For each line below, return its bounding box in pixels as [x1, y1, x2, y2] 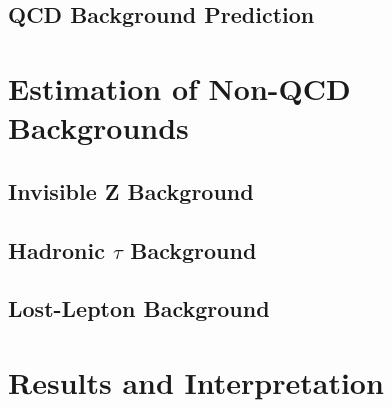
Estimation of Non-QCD [8, 67, 351, 108]
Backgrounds [8, 107, 189, 148]
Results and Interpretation [8, 361, 384, 402]
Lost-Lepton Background [8, 293, 270, 324]
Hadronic [8, 234, 105, 265]
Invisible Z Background [8, 175, 254, 206]
